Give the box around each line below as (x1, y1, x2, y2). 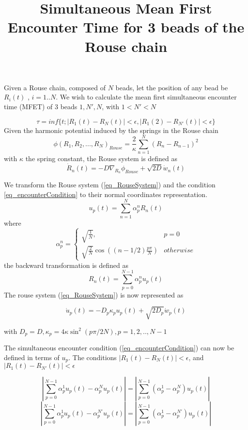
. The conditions (68, 352, 117, 362)
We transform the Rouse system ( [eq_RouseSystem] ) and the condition (4, 180, 216, 190)
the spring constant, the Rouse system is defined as (25, 153, 178, 164)
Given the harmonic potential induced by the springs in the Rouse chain (4, 125, 218, 135)
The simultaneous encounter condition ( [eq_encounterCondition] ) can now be (4, 343, 234, 353)
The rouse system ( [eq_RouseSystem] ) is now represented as (4, 289, 184, 299)
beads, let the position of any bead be (115, 82, 228, 92)
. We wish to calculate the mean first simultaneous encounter (56, 92, 237, 102)
